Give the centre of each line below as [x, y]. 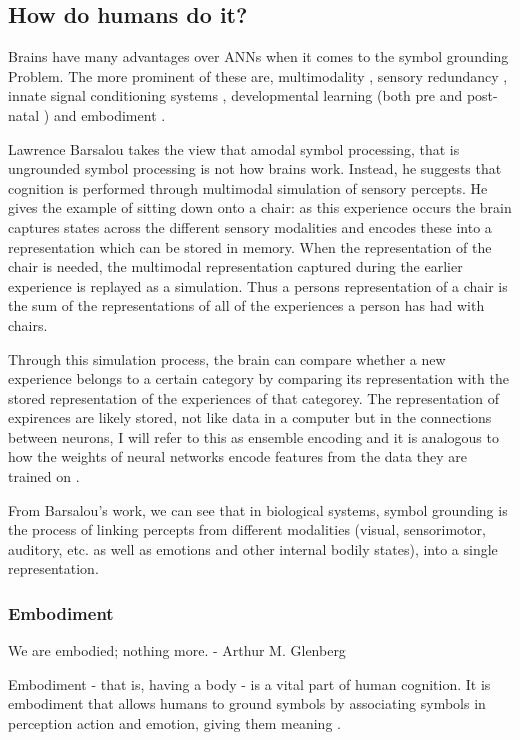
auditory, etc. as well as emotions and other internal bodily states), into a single [253, 548]
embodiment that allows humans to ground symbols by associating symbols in [247, 703]
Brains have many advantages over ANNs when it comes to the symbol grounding [258, 56]
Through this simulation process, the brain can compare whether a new [227, 358]
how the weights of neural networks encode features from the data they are [237, 456]
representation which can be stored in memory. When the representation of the [250, 246]
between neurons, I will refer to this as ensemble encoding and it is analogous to [253, 436]
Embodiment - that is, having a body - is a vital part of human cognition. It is [249, 683]
